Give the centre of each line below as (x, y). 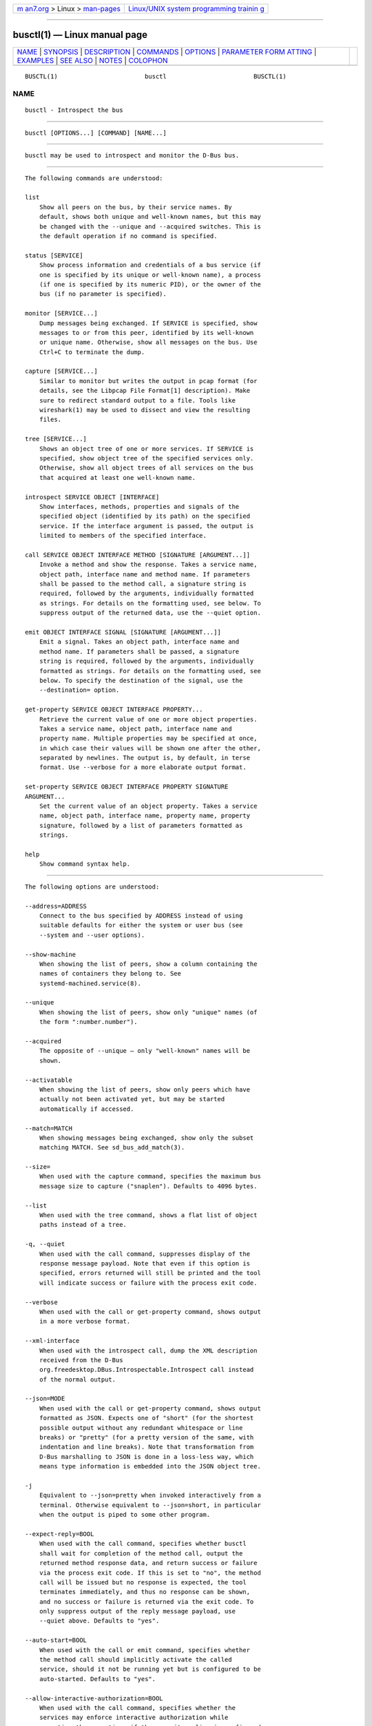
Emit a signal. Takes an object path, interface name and (139, 642)
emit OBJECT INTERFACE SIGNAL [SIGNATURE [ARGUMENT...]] (123, 632)
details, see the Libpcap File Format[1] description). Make (145, 391)
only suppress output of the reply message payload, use (137, 1611)
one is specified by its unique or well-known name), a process (150, 275)
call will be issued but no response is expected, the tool (143, 1582)
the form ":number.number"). (88, 1022)
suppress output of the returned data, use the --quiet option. (150, 613)
